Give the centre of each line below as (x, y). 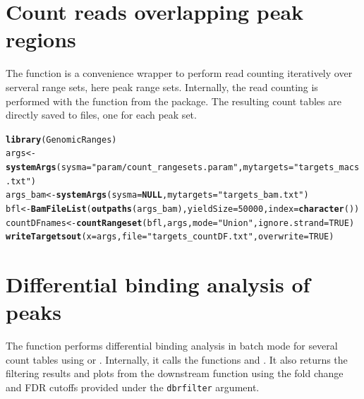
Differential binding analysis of (158, 284)
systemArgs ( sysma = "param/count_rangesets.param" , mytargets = (150, 167)
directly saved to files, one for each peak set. (101, 115)
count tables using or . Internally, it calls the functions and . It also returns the (177, 359)
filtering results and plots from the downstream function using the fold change (175, 373)
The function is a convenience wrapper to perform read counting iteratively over (179, 73)
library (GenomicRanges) (61, 139)
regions (41, 39)
